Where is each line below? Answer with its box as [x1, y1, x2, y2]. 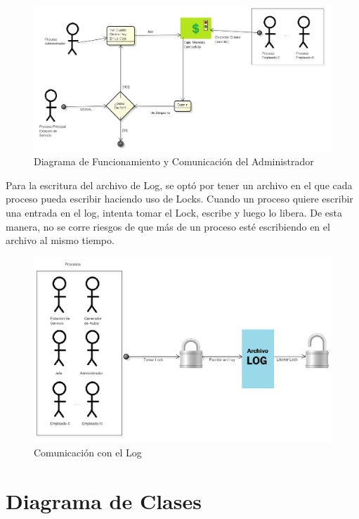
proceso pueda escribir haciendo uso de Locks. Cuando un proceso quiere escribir [6, 191, 353, 206]
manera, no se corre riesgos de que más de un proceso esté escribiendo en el [6, 219, 330, 233]
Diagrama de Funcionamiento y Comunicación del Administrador [34, 154, 314, 169]
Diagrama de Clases [6, 486, 202, 515]
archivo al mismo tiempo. [6, 233, 115, 248]
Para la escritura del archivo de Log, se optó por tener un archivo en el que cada [6, 177, 353, 192]
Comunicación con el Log [34, 445, 142, 460]
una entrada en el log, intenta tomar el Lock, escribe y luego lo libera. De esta [6, 205, 342, 220]
